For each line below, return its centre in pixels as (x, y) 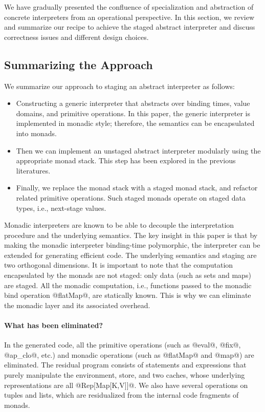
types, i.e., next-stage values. (61, 208)
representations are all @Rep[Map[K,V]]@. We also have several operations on (126, 385)
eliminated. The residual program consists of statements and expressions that (125, 365)
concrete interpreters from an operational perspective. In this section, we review (129, 17)
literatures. (33, 170)
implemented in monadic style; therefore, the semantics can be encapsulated (135, 123)
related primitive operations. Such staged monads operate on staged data (131, 197)
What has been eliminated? (54, 325)
